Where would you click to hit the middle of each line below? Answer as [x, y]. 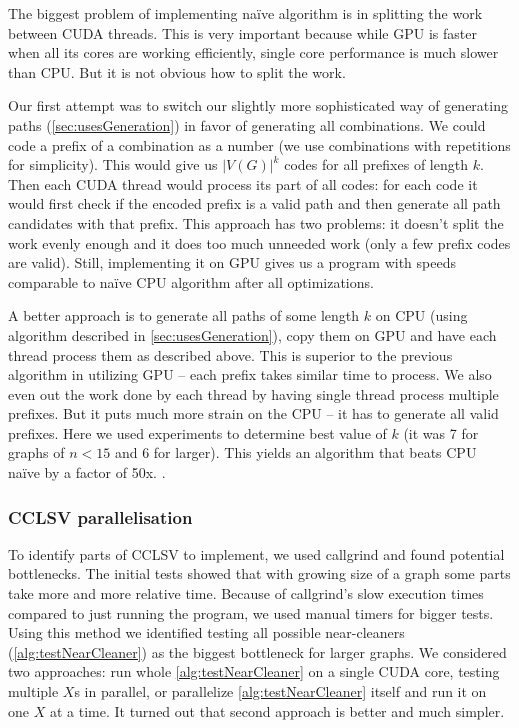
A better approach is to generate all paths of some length [184, 315]
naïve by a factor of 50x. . [87, 472]
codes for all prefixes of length [376, 164]
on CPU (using [421, 315]
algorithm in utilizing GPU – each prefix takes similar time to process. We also [250, 374]
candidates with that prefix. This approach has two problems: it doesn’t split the [256, 222]
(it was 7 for [441, 432]
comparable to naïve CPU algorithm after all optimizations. [191, 281]
